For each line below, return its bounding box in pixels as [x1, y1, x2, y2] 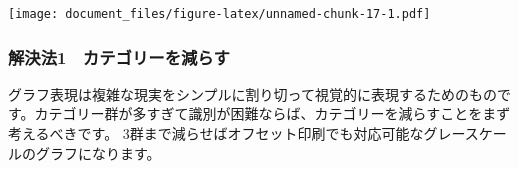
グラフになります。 [35, 142, 161, 163]
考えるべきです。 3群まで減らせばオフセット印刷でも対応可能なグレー [8, 123, 465, 144]
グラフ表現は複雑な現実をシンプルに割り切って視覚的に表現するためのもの [8, 83, 497, 104]
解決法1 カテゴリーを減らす [8, 44, 230, 69]
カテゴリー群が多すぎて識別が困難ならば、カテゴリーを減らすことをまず [34, 103, 511, 124]
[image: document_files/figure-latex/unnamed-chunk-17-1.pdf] [8, 7, 431, 21]
